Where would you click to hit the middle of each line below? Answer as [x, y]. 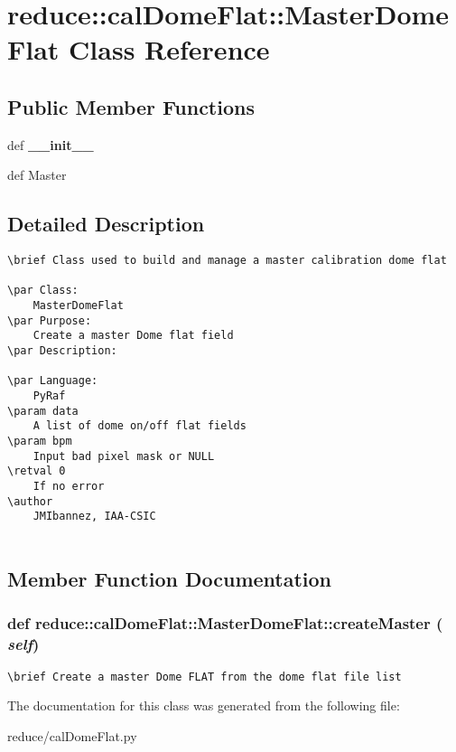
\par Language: [53, 381]
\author [30, 501]
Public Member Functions [131, 106]
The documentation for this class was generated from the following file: [204, 705]
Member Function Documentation [170, 579]
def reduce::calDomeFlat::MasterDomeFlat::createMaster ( [225, 623]
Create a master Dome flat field [133, 336]
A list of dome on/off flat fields [140, 426]
